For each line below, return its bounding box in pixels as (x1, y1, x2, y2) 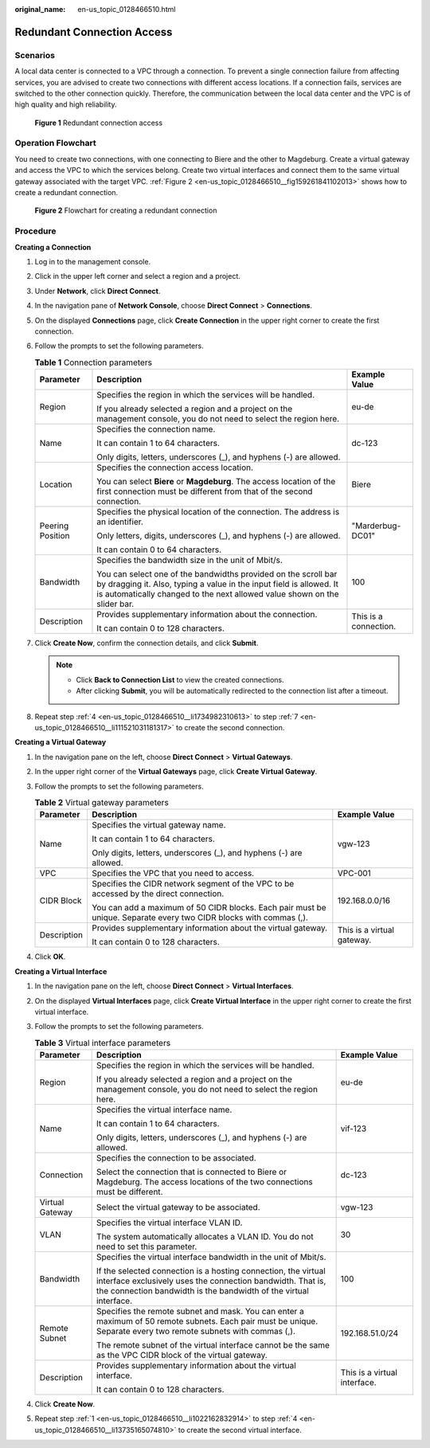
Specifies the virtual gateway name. (92, 820, 226, 831)
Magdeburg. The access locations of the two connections (96, 1176, 314, 1188)
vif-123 (340, 1123, 367, 1134)
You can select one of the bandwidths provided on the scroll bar (96, 569, 338, 580)
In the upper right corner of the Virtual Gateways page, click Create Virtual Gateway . (34, 767, 318, 777)
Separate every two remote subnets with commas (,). (96, 1326, 296, 1337)
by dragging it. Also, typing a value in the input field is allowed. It (96, 578, 338, 589)
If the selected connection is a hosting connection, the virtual (96, 1266, 326, 1277)
